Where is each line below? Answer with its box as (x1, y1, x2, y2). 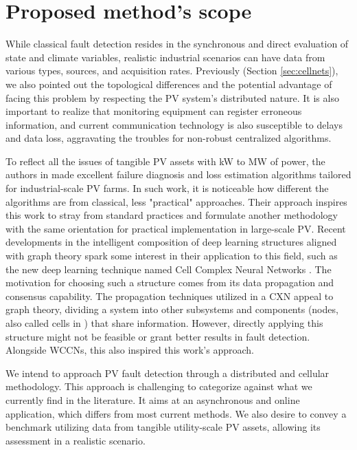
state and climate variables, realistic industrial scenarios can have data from (5, 50, 325, 64)
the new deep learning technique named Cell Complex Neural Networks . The (5, 261, 332, 276)
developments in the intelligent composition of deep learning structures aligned (5, 235, 337, 249)
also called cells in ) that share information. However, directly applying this (5, 316, 323, 330)
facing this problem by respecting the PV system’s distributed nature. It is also (5, 90, 339, 105)
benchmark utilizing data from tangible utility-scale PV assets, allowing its (5, 420, 321, 434)
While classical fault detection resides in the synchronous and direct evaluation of (5, 36, 349, 51)
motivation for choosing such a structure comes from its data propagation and (5, 275, 334, 290)
